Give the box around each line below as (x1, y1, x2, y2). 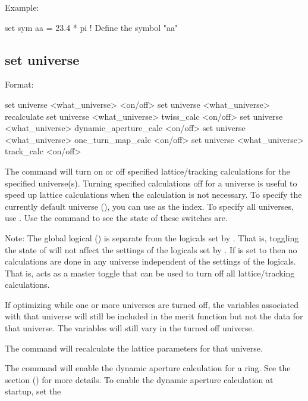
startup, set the (5, 385, 61, 397)
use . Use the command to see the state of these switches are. (5, 212, 228, 224)
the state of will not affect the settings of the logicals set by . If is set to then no (5, 243, 297, 256)
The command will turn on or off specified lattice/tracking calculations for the (5, 164, 290, 177)
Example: (5, 1, 39, 13)
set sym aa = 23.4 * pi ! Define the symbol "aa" (5, 21, 178, 33)
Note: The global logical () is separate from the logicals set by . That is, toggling (5, 231, 299, 244)
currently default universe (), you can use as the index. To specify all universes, (5, 200, 294, 212)
